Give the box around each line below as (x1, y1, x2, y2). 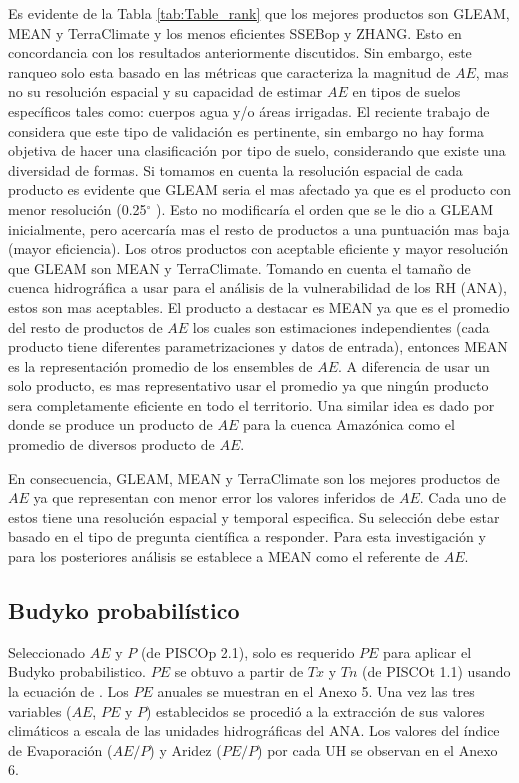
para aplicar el (383, 641, 472, 662)
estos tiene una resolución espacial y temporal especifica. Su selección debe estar (8, 506, 500, 527)
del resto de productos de (8, 316, 163, 337)
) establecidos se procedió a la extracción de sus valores (145, 700, 485, 721)
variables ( (8, 700, 72, 721)
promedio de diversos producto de (8, 434, 215, 455)
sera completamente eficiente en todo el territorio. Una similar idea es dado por (8, 394, 495, 415)
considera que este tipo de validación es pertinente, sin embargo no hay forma (8, 120, 485, 141)
